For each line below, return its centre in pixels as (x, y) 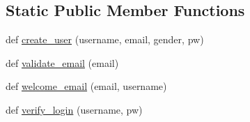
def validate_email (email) (62, 62)
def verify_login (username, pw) (74, 109)
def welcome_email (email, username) (86, 86)
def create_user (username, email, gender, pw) (105, 39)
